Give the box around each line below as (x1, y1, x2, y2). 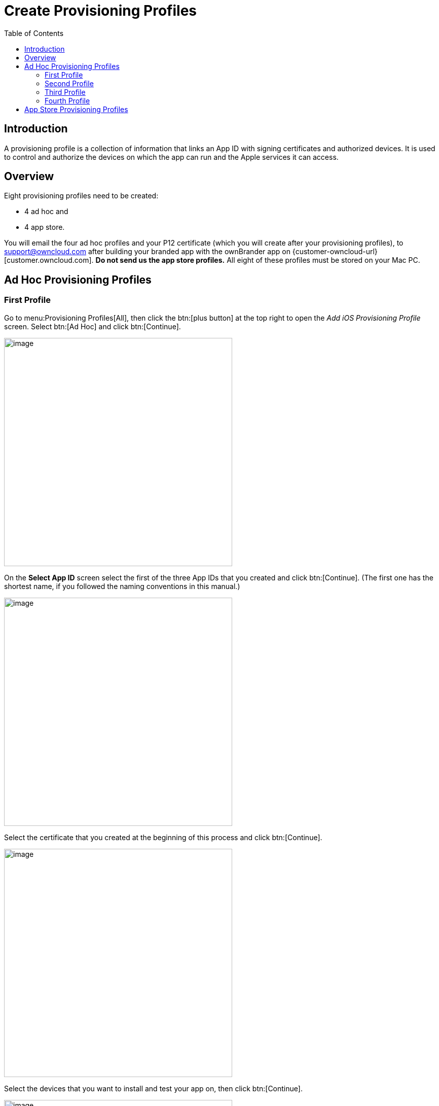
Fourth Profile (45, 96, 90, 105)
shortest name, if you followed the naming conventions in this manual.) (4, 581, 240, 591)
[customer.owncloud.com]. (4, 256, 94, 265)
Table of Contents (4, 28, 64, 38)
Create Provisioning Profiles (4, 2, 197, 19)
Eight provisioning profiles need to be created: (4, 191, 159, 200)
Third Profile (45, 87, 86, 96)
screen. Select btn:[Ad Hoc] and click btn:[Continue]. (4, 322, 181, 331)
